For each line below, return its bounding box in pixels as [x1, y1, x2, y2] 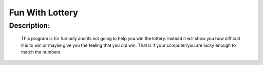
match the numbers [21, 49, 60, 55]
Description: [9, 21, 51, 30]
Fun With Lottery [9, 7, 78, 18]
